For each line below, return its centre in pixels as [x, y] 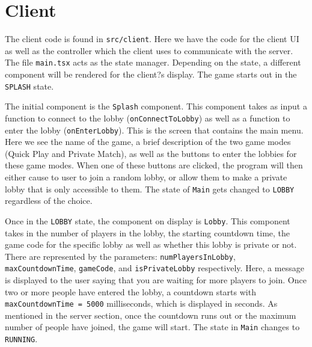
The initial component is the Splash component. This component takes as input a [156, 106]
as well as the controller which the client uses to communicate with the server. [149, 50]
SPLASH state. [29, 86]
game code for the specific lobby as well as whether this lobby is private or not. [151, 244]
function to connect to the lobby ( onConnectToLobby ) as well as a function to [148, 118]
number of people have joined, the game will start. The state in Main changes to [152, 327]
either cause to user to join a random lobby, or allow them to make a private [146, 177]
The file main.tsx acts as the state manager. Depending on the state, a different [153, 62]
